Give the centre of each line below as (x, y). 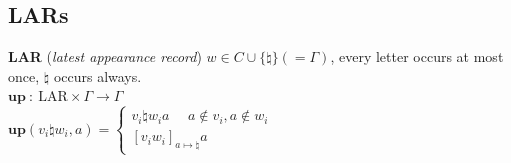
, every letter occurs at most (417, 56)
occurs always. (97, 75)
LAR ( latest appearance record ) (105, 56)
